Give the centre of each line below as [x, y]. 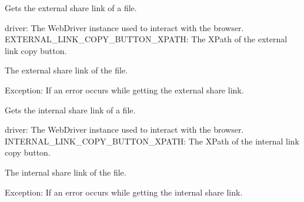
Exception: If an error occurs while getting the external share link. [124, 90]
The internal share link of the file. [66, 172]
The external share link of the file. [66, 70]
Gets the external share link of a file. [71, 8]
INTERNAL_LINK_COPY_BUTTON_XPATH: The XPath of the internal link [152, 141]
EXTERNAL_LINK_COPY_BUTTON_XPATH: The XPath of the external [146, 39]
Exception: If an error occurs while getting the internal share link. [124, 192]
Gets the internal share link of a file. [70, 110]
